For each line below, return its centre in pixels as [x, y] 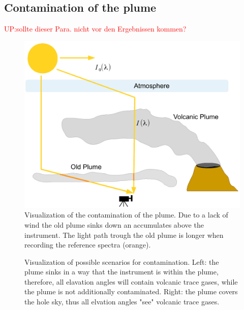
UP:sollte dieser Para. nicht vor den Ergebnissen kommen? [95, 29]
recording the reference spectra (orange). [88, 245]
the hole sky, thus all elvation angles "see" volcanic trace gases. [122, 302]
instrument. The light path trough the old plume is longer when [124, 235]
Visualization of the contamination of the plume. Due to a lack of [126, 215]
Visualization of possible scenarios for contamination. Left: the [122, 261]
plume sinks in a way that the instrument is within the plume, [121, 272]
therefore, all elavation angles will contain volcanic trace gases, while [131, 281]
